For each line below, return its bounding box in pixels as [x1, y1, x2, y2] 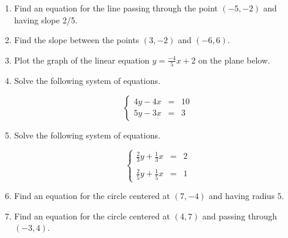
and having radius [208, 189, 275, 202]
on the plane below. [198, 53, 270, 66]
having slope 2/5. [14, 13, 78, 26]
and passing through [202, 209, 277, 222]
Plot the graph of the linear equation [14, 53, 150, 66]
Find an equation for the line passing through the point [14, 2, 218, 14]
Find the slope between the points [14, 34, 140, 46]
